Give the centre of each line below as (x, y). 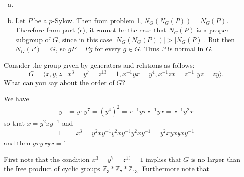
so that (14, 123)
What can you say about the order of (59, 82)
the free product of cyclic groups (52, 169)
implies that (163, 159)
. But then (220, 39)
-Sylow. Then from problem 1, (97, 20)
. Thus (149, 49)
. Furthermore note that (174, 169)
